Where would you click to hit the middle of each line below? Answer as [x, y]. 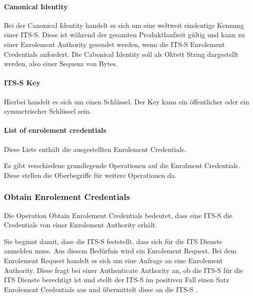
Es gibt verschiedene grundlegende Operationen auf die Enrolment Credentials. [122, 165]
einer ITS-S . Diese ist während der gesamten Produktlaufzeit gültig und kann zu [125, 35]
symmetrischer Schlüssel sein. [48, 111]
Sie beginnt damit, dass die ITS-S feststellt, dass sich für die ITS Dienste [113, 241]
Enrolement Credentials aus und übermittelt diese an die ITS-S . [101, 289]
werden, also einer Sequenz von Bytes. [61, 63]
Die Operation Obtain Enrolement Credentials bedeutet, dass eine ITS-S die [118, 215]
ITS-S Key [22, 83]
